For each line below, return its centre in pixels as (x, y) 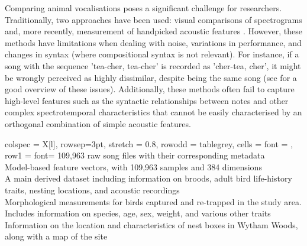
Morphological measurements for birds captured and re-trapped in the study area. (153, 201)
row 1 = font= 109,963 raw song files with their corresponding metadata (135, 155)
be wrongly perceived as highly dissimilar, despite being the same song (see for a (151, 77)
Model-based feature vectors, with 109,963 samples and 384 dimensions (133, 166)
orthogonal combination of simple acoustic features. (98, 123)
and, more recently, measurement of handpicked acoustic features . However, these (153, 31)
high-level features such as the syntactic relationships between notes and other (147, 100)
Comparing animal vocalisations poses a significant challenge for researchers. (143, 8)
